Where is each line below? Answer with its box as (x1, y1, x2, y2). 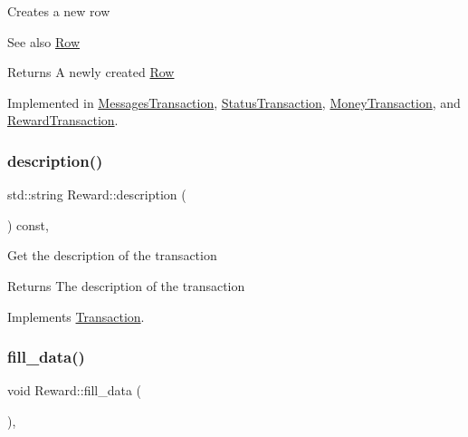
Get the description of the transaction (7, 246, 217, 265)
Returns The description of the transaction (7, 276, 245, 295)
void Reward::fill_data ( (7, 381, 142, 400)
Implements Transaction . (7, 306, 145, 325)
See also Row (7, 32, 80, 51)
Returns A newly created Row (7, 63, 175, 82)
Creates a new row (7, 2, 110, 20)
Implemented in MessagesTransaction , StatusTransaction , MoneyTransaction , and (7, 92, 461, 112)
